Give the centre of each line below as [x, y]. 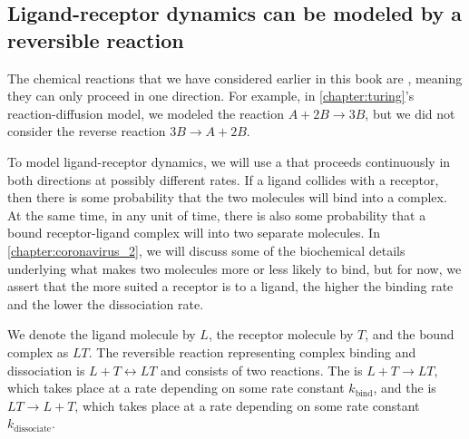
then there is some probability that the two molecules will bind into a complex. [227, 197]
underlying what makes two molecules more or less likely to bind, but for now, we [234, 268]
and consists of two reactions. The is [262, 370]
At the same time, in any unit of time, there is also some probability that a [217, 215]
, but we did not [410, 113]
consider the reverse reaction [87, 131]
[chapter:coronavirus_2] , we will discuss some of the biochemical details [206, 250]
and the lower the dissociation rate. [106, 303]
